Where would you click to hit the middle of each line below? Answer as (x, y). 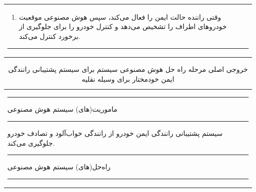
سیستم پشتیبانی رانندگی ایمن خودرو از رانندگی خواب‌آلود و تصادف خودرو (115, 133)
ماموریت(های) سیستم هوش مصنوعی (63, 109)
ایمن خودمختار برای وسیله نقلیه (128, 79)
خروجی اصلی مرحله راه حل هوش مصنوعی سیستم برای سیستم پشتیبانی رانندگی (128, 69)
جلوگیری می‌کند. (31, 143)
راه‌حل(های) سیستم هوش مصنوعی (59, 167)
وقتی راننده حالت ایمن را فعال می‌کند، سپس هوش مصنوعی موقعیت (120, 16)
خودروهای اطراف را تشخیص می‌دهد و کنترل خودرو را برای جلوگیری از (123, 26)
